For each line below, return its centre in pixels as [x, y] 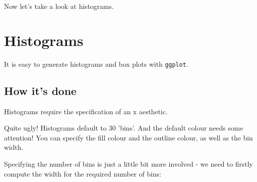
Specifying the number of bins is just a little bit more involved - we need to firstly [128, 163]
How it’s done [40, 90]
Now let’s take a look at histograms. [59, 6]
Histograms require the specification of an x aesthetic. [86, 111]
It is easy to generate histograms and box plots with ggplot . [96, 64]
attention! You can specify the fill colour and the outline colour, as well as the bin [128, 137]
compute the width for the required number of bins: [83, 173]
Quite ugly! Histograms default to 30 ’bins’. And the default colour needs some [124, 128]
